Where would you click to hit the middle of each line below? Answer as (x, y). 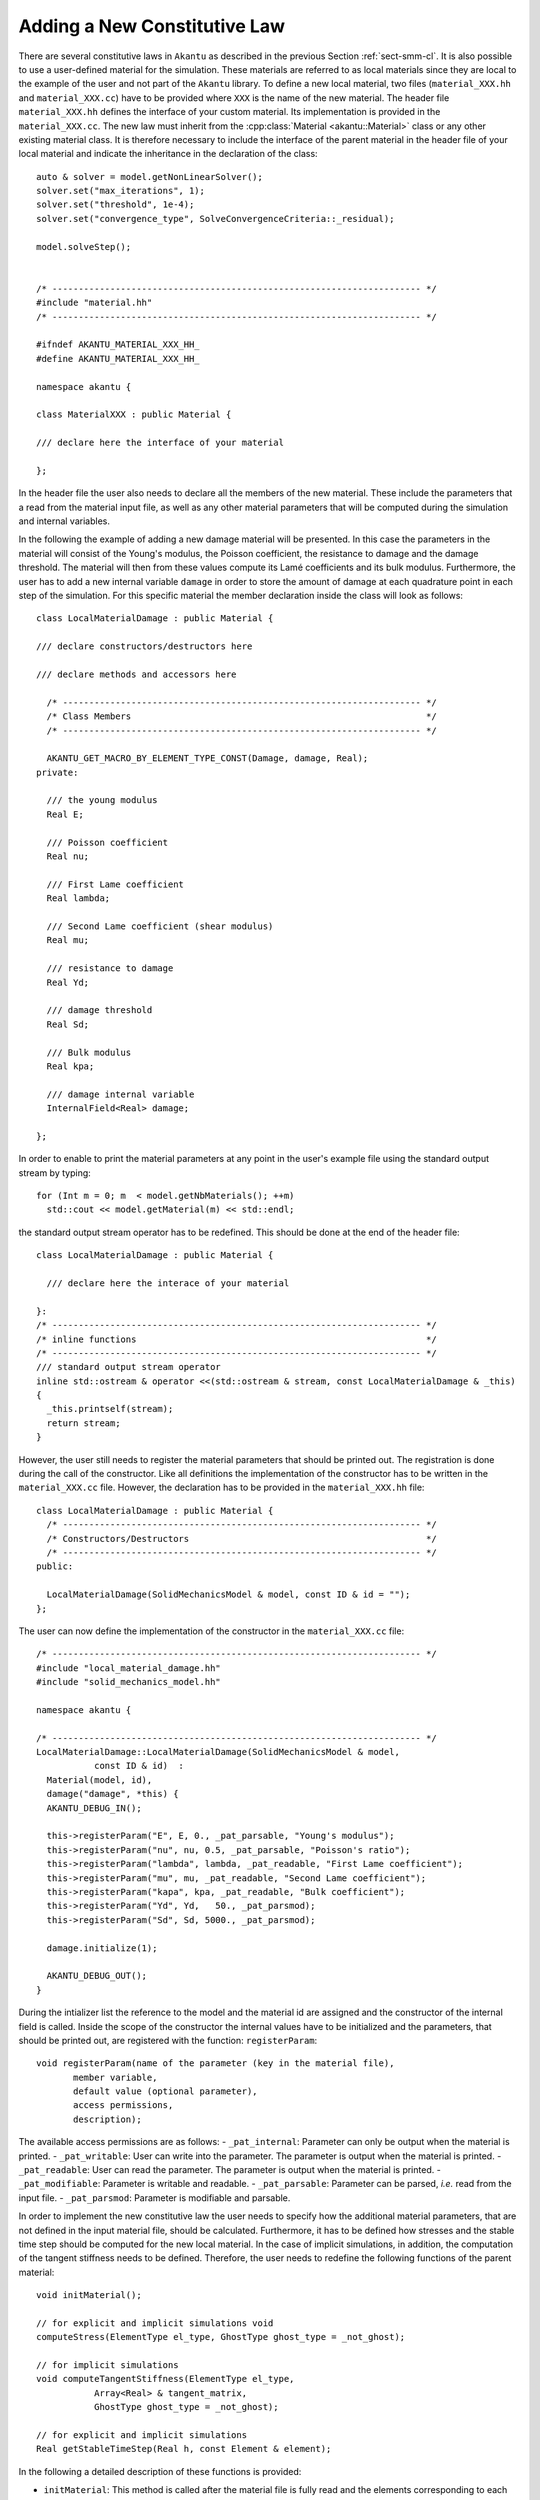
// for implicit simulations (107, 2365)
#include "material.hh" (94, 303)
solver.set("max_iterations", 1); (120, 191)
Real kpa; (70, 1066)
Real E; (65, 814)
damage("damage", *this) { (112, 1794)
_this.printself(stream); (110, 1409)
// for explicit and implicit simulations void (155, 2323)
